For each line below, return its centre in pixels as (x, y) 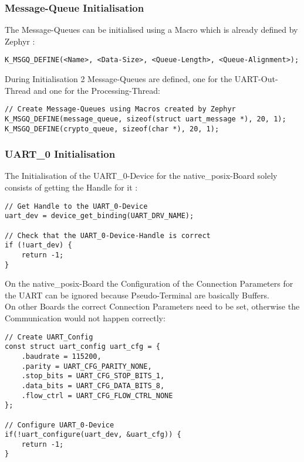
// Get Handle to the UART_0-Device (76, 206)
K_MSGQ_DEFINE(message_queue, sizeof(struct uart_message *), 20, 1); (146, 119)
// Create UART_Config (49, 337)
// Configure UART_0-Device (60, 425)
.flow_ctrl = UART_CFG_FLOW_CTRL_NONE (97, 395)
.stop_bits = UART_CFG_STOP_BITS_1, (93, 376)
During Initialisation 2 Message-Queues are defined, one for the (119, 79)
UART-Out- (256, 79)
